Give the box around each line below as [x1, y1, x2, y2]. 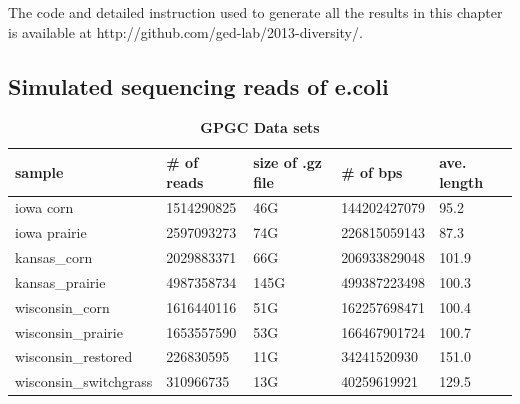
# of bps [341, 161, 403, 182]
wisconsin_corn [15, 296, 110, 317]
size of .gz [253, 151, 322, 172]
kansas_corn [15, 247, 93, 268]
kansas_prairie [15, 271, 106, 292]
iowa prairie [15, 222, 87, 243]
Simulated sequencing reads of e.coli [8, 70, 389, 101]
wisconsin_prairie [15, 321, 123, 342]
